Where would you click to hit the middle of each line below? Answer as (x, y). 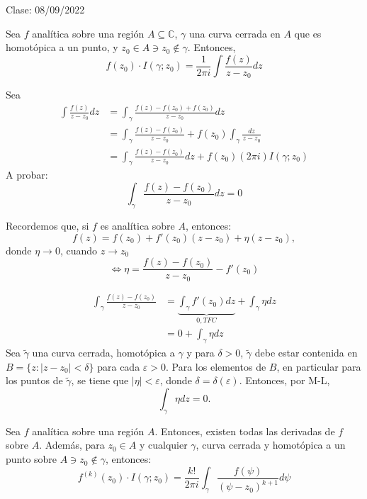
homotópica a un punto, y (62, 47)
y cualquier (163, 445)
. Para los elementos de (216, 366)
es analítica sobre (137, 226)
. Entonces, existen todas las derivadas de (245, 431)
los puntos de (34, 380)
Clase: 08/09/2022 (45, 9)
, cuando (79, 250)
